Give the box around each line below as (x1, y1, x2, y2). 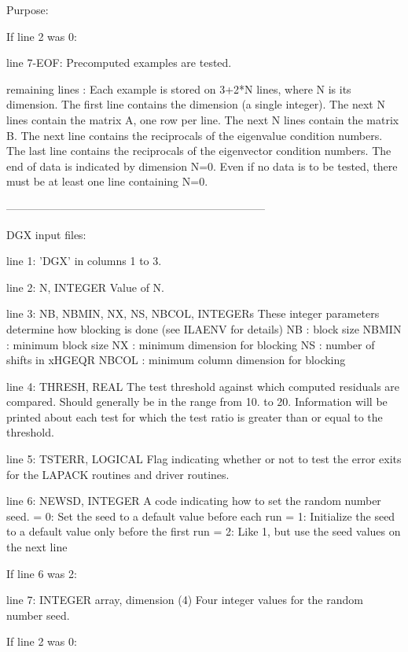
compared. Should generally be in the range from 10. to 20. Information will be (6, 393, 388, 410)
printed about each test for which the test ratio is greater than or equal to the (6, 408, 383, 425)
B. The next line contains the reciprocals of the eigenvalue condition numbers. (6, 127, 383, 143)
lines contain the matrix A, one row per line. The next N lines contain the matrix (6, 111, 399, 127)
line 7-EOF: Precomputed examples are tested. (6, 54, 232, 71)
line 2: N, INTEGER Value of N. (6, 278, 164, 295)
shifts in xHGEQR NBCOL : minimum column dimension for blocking (6, 352, 346, 368)
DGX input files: (6, 226, 86, 242)
